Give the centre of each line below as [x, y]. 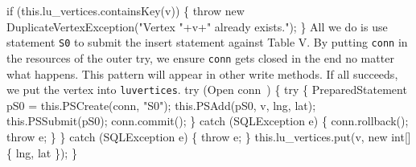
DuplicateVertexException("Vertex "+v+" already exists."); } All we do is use [197, 26]
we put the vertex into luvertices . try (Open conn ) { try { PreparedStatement [207, 90]
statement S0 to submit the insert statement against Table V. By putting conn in [207, 42]
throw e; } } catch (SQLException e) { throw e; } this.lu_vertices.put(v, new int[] [209, 136]
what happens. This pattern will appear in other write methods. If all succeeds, [202, 73]
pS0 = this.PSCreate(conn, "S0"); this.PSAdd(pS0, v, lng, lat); [161, 105]
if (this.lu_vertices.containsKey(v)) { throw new [126, 10]
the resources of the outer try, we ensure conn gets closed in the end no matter [200, 57]
